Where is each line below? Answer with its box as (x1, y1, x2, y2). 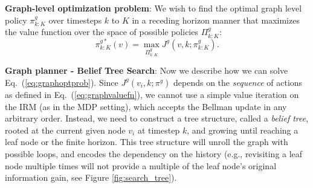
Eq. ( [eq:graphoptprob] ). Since (5, 76, 118, 88)
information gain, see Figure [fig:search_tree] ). (5, 171, 177, 184)
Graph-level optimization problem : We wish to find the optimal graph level (5, 2, 302, 14)
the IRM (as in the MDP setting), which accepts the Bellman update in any (5, 100, 287, 112)
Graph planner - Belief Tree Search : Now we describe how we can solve (5, 64, 288, 77)
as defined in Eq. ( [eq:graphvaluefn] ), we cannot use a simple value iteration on (5, 88, 299, 100)
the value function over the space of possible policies (5, 25, 198, 38)
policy (5, 13, 27, 26)
